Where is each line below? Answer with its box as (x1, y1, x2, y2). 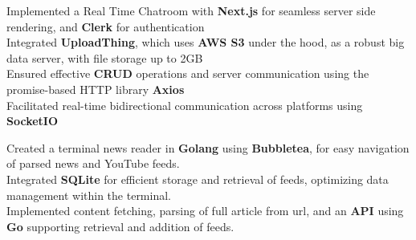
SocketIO (6, 112, 59, 129)
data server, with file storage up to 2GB (6, 49, 203, 66)
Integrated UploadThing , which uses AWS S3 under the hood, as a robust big (6, 34, 405, 51)
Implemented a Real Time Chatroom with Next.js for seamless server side (6, 2, 376, 18)
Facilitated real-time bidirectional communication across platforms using (6, 96, 363, 113)
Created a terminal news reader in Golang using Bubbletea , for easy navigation (6, 139, 410, 156)
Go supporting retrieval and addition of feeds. (6, 218, 235, 234)
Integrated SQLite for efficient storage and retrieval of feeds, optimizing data (6, 170, 389, 187)
